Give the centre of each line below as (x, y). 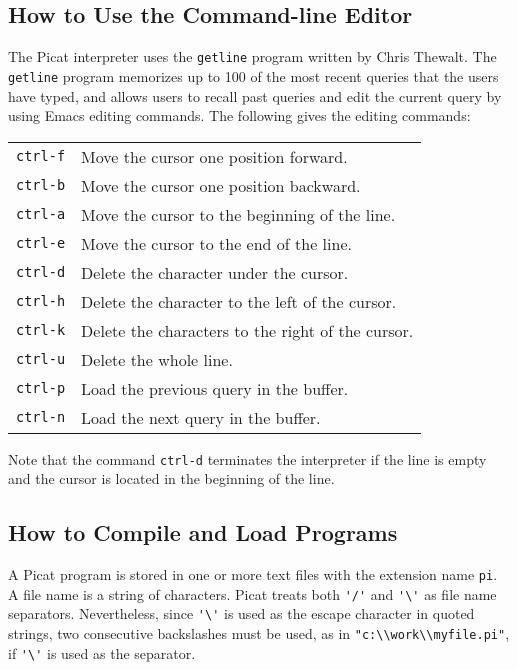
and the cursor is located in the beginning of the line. (171, 478)
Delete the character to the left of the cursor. (239, 301)
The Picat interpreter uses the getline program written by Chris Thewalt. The (252, 56)
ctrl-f (41, 156)
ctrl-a (41, 214)
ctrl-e (41, 243)
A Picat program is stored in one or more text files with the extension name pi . (253, 574)
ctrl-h (41, 301)
